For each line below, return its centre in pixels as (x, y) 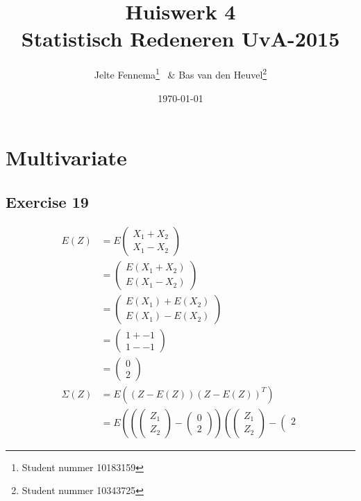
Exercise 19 (47, 201)
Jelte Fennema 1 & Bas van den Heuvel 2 (180, 73)
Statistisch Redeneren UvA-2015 (180, 39)
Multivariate (66, 157)
